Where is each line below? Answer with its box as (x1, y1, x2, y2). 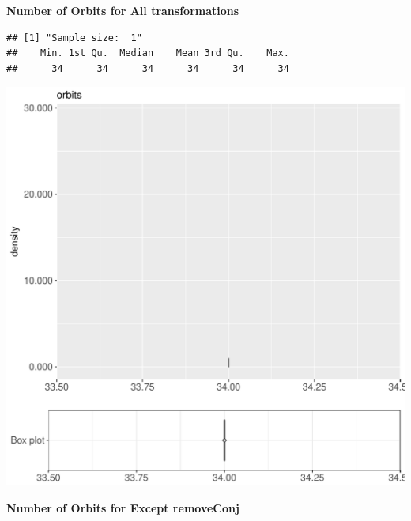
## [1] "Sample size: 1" (6, 32, 142, 43)
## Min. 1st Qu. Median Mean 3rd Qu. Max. (6, 47, 289, 59)
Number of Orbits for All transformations (6, 2, 239, 18)
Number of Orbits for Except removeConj (6, 499, 239, 515)
